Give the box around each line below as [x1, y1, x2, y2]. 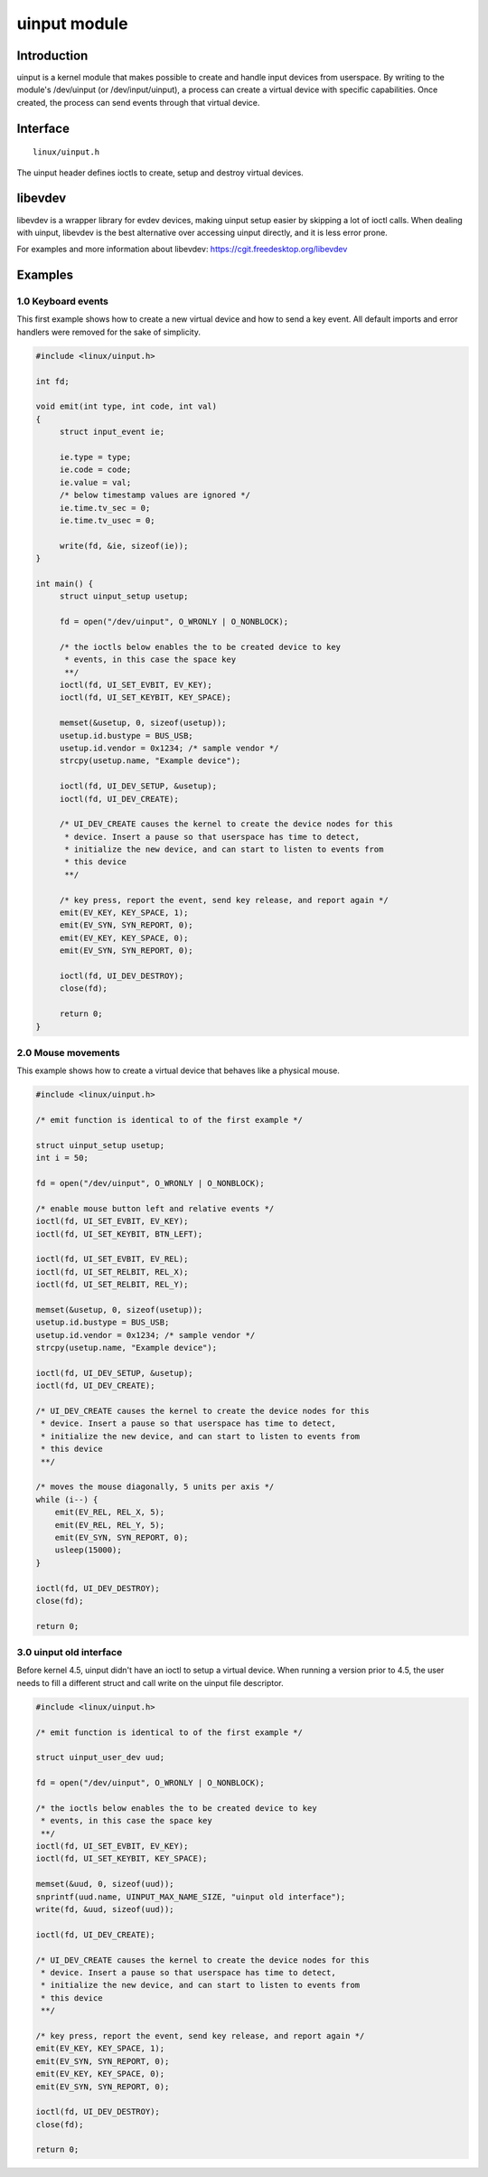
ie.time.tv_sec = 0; [59, 503, 151, 513]
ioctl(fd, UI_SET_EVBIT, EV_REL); [35, 1254, 189, 1265]
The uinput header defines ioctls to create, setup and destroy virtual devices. [16, 167, 305, 178]
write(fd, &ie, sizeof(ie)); [59, 541, 189, 551]
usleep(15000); [54, 1545, 122, 1555]
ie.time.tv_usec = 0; [59, 515, 155, 525]
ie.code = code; [59, 465, 132, 475]
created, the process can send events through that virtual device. [16, 97, 260, 108]
